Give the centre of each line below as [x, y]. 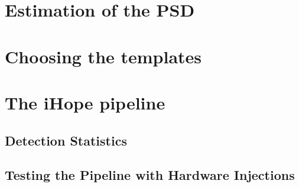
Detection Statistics [66, 140]
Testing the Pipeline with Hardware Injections [150, 175]
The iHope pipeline [85, 102]
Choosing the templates [103, 56]
